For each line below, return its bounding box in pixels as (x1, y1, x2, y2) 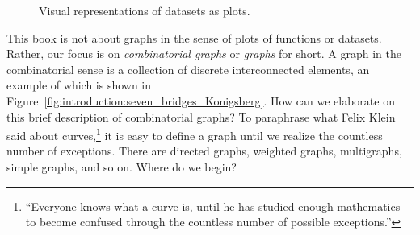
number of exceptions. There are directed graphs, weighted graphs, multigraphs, (6, 142, 402, 159)
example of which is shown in (6, 76, 152, 93)
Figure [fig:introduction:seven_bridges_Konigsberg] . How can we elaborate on (6, 92, 395, 109)
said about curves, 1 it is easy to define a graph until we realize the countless (6, 125, 383, 143)
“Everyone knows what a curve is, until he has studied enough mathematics (25, 197, 401, 214)
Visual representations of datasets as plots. (39, 2, 250, 19)
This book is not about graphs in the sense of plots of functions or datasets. (6, 29, 382, 46)
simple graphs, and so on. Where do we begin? (6, 159, 237, 175)
